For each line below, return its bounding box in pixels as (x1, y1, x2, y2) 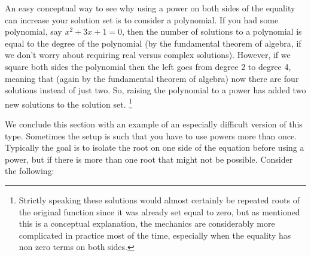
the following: (5, 164, 54, 177)
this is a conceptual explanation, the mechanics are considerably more (19, 217, 275, 230)
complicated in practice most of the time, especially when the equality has (19, 228, 291, 241)
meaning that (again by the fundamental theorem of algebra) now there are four (5, 72, 299, 84)
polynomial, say (5, 25, 62, 38)
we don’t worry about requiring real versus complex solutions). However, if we (5, 48, 291, 61)
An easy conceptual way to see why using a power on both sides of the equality (5, 2, 295, 14)
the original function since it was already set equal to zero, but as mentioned (19, 205, 300, 218)
